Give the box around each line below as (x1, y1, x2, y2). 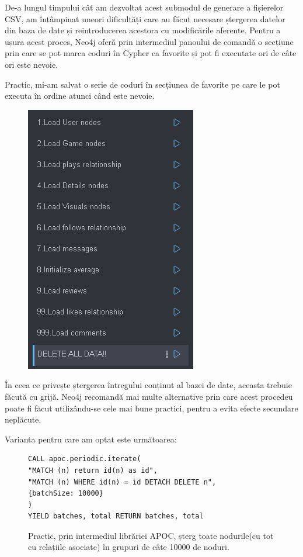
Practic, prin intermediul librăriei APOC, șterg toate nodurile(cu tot (28, 529, 274, 541)
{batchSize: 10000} (28, 489, 103, 498)
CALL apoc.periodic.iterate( (28, 455, 141, 463)
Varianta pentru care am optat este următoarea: (5, 433, 177, 445)
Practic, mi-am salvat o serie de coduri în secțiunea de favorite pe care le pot (5, 78, 280, 90)
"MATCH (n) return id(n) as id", (28, 466, 158, 475)
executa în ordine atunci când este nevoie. (5, 89, 155, 102)
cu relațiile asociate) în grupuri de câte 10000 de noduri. (28, 541, 229, 553)
